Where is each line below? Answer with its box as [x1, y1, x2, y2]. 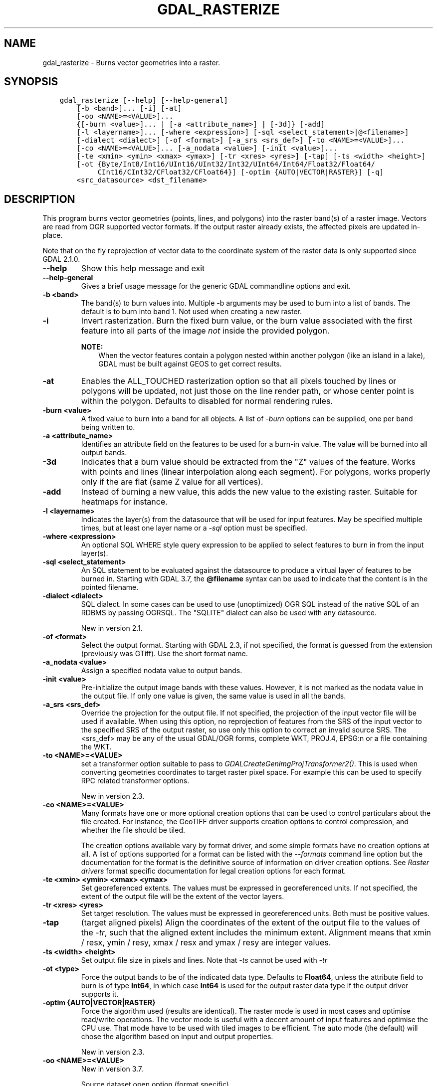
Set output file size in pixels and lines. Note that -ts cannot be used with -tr [81, 956, 327, 965]
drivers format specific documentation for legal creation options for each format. [81, 867, 346, 876]
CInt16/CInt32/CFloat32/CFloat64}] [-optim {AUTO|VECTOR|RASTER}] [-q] [97, 168, 384, 177]
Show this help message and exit [81, 263, 205, 274]
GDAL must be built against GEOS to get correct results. [98, 360, 282, 368]
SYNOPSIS [4, 75, 58, 88]
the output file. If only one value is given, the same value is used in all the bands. [81, 692, 346, 701]
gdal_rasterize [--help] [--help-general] [59, 96, 228, 105]
